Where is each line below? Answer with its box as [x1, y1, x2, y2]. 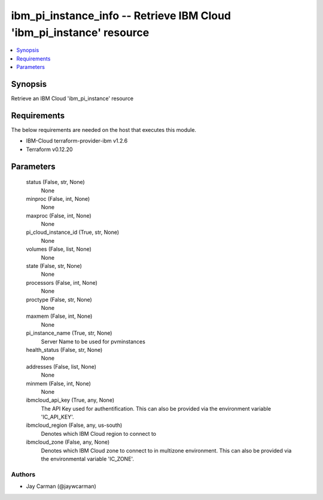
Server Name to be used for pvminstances [41, 338, 146, 345]
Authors [11, 470, 36, 478]
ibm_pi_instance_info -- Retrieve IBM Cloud [11, 9, 231, 22]
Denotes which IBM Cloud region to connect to [41, 430, 157, 437]
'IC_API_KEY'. [41, 414, 74, 421]
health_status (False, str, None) [26, 346, 103, 353]
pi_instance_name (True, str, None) [26, 330, 112, 337]
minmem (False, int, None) [26, 379, 91, 387]
